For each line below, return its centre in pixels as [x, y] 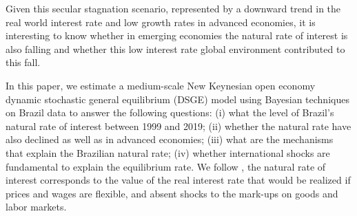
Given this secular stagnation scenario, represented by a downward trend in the [173, 8]
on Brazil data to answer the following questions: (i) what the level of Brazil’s [170, 112]
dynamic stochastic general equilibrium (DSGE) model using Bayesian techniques [177, 99]
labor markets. [36, 207]
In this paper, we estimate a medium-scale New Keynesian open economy [161, 85]
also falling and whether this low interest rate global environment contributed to [175, 48]
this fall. [23, 62]
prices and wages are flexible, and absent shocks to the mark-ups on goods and [172, 193]
